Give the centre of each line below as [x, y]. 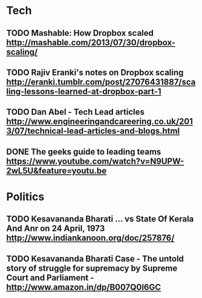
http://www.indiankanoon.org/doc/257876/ [90, 238]
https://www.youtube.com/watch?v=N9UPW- [95, 161]
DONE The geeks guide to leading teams [84, 151]
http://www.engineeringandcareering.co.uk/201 [100, 122]
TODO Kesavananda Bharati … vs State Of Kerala [100, 219]
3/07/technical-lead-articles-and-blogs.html [93, 131]
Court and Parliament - [50, 278]
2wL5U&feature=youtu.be [57, 171]
